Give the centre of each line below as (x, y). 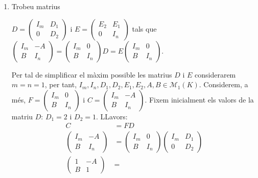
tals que (144, 28)
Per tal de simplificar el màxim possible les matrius (92, 74)
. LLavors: (112, 116)
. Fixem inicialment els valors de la (199, 99)
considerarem (215, 74)
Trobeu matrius (36, 6)
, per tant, (61, 84)
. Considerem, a (224, 84)
